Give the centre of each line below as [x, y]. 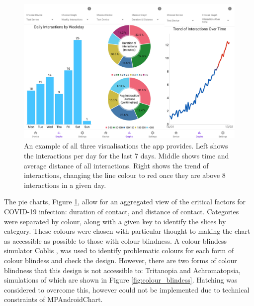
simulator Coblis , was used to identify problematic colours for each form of [119, 250]
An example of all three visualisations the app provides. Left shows [126, 146]
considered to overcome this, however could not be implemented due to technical [127, 289]
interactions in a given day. [65, 185]
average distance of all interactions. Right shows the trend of [116, 165]
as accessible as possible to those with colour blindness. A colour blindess [116, 240]
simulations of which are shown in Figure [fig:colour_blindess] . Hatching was [121, 280]
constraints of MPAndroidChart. [53, 299]
